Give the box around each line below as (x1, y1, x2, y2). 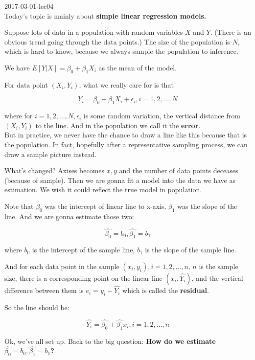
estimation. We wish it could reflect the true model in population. (4, 184, 202, 195)
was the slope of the (177, 201, 237, 211)
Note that (4, 201, 34, 211)
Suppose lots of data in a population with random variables (4, 27, 183, 37)
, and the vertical (191, 272, 243, 283)
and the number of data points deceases (119, 165, 238, 176)
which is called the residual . (122, 285, 209, 295)
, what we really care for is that (79, 79, 174, 90)
